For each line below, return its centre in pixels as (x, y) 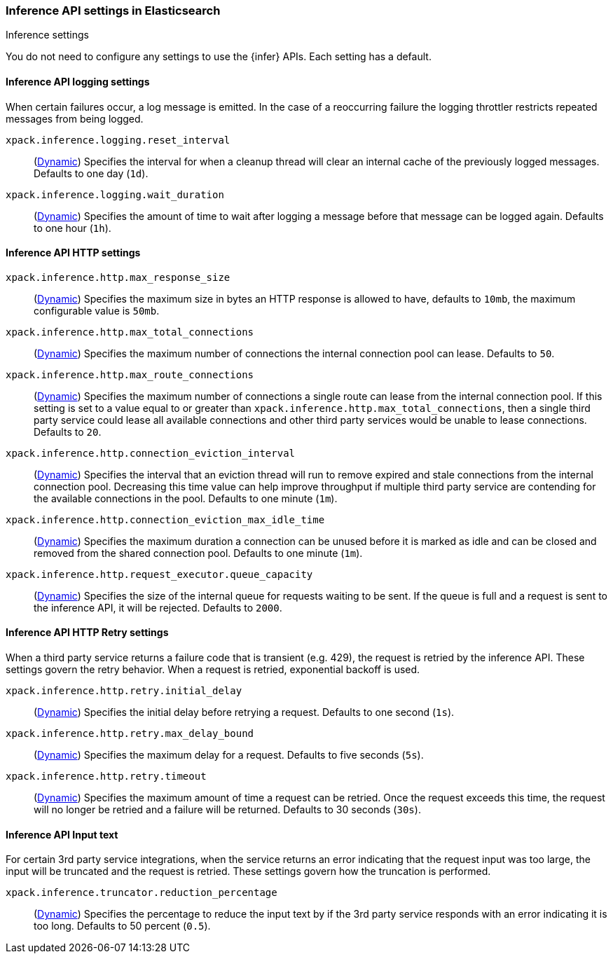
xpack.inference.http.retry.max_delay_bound (130, 734)
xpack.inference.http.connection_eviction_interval (151, 453)
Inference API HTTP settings (73, 253)
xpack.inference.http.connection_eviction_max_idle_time (165, 519)
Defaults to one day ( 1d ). (91, 173)
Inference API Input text (62, 834)
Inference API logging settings (78, 81)
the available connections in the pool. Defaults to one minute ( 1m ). (186, 498)
